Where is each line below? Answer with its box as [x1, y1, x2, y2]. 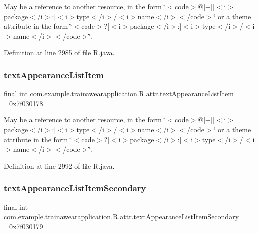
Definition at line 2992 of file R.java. [4, 160, 115, 171]
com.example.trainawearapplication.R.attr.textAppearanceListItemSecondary [4, 211, 239, 222]
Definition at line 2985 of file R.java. [4, 47, 115, 58]
